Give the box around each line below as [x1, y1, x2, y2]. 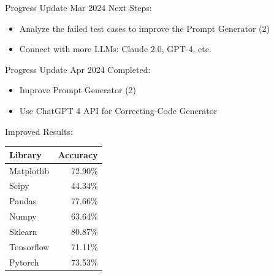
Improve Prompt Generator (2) [19, 83, 137, 96]
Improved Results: [5, 125, 73, 137]
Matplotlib [9, 164, 49, 177]
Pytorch [9, 255, 39, 268]
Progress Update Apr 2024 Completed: [5, 63, 151, 75]
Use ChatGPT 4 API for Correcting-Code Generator [19, 104, 218, 117]
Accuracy [58, 148, 98, 161]
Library [9, 148, 42, 161]
